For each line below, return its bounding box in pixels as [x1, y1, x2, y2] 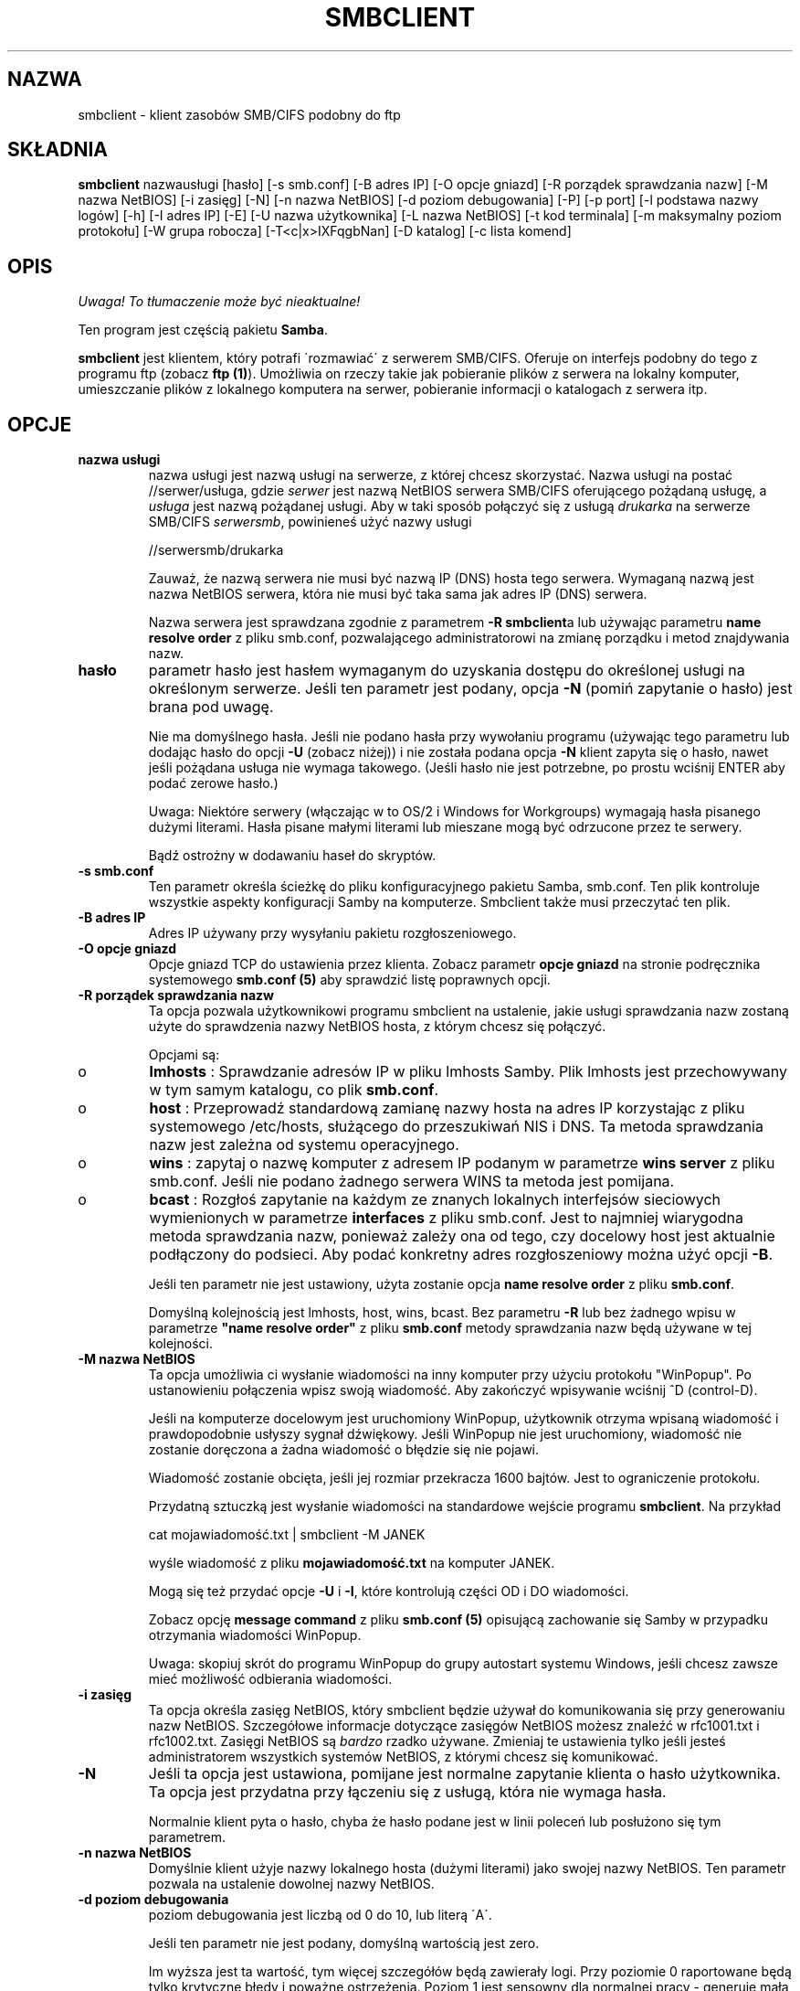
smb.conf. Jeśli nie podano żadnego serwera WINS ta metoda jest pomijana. [149, 1172, 675, 1191]
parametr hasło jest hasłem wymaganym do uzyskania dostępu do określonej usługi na [148, 661, 745, 680]
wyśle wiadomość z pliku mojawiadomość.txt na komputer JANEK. [148, 1555, 555, 1571]
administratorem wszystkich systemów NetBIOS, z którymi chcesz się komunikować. [148, 1749, 658, 1765]
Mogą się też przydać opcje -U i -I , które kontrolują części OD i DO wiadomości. [148, 1583, 629, 1600]
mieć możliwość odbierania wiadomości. [148, 1671, 393, 1688]
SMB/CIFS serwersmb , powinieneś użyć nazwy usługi [148, 514, 472, 530]
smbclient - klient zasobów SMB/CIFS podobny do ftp [78, 106, 401, 122]
